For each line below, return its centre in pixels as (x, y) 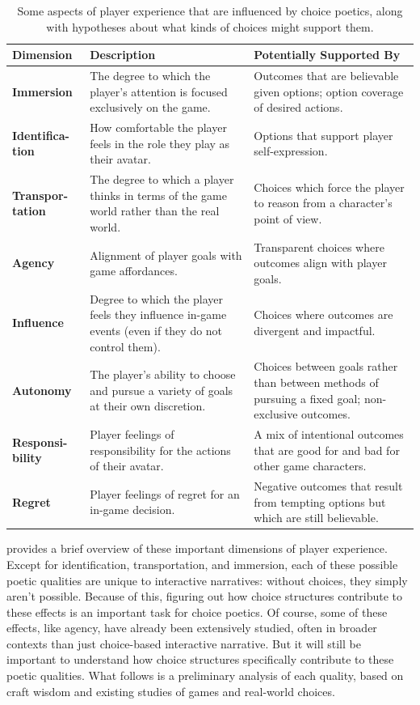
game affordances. (134, 271)
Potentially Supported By (327, 55)
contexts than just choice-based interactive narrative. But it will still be (184, 643)
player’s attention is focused (159, 91)
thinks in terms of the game (159, 195)
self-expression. (291, 151)
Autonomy (42, 390)
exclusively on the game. (150, 107)
